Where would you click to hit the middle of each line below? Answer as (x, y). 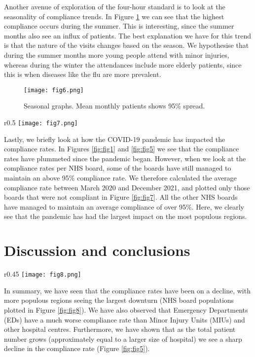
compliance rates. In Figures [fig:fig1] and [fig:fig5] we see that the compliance (122, 149)
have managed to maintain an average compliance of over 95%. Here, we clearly (124, 206)
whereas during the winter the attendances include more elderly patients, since (123, 64)
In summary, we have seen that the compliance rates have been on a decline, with (127, 290)
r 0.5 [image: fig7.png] (41, 122)
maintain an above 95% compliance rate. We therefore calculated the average (120, 178)
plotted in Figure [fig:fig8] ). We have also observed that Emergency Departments (126, 309)
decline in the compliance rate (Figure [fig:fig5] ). (77, 348)
